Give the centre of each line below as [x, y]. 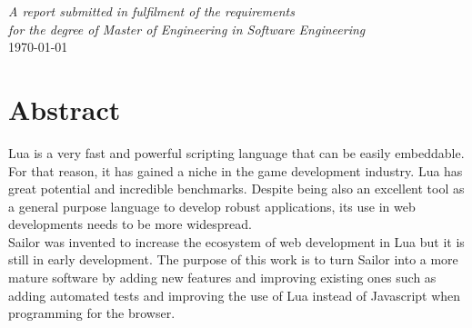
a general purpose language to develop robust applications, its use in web [212, 206]
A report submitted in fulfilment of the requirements [151, 11]
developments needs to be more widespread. [130, 224]
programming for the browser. [92, 313]
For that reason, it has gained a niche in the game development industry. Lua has [236, 170]
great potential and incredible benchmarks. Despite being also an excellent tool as [236, 189]
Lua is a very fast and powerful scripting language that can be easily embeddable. [236, 152]
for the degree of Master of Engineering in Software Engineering [187, 29]
